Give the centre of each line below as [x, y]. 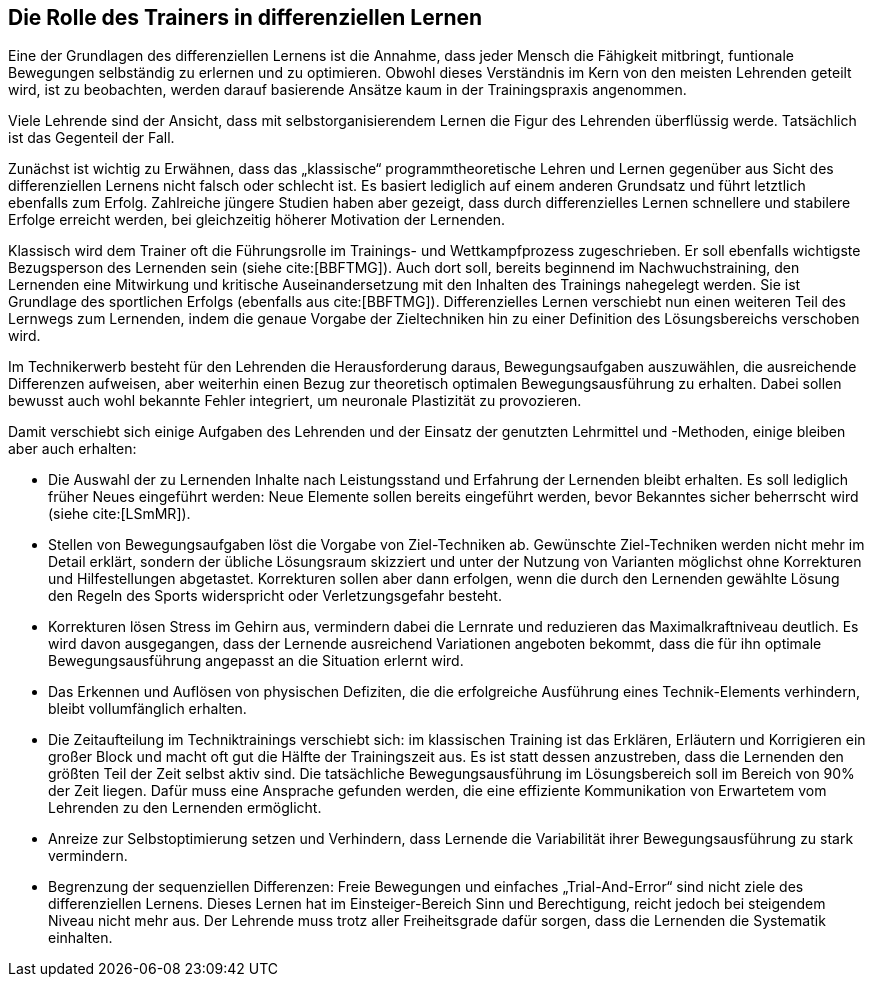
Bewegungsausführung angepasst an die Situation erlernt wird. [256, 661]
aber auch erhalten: [72, 449]
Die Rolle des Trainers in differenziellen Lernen [245, 17]
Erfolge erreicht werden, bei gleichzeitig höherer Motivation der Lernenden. [257, 220]
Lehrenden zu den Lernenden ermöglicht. [185, 808]
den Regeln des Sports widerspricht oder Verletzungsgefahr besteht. [275, 596]
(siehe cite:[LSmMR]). [119, 514]
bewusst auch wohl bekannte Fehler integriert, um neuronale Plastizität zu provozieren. [295, 401]
